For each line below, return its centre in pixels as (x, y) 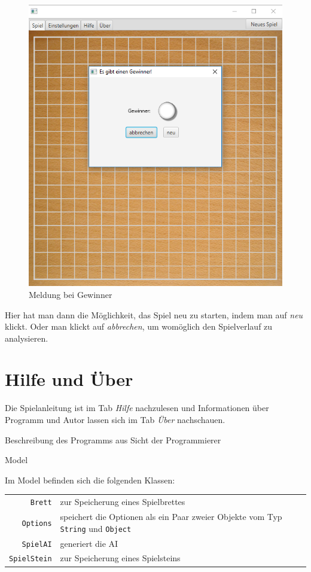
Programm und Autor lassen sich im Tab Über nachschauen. (115, 419)
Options (37, 523)
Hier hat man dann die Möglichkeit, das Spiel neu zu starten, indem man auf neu (154, 314)
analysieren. (27, 338)
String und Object (96, 528)
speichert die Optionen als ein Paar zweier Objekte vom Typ (171, 517)
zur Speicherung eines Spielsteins (120, 558)
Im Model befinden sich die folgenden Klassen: (90, 480)
